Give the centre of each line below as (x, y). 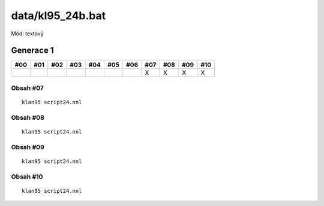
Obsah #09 (28, 147)
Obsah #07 (28, 88)
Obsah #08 (28, 117)
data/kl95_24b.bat (58, 16)
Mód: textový (28, 34)
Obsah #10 (27, 177)
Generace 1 (32, 51)
